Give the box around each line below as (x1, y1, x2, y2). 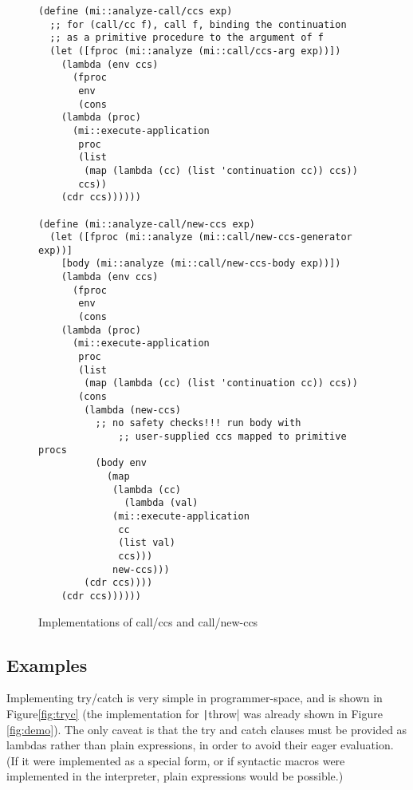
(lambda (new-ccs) (84, 404, 181, 416)
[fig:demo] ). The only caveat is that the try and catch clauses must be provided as (6, 721, 407, 737)
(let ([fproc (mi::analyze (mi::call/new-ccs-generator (49, 231, 352, 243)
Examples (6, 652, 88, 677)
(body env (95, 457, 147, 469)
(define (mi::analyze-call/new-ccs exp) (38, 218, 256, 230)
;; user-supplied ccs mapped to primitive (118, 431, 347, 442)
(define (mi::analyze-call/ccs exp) (38, 6, 233, 17)
